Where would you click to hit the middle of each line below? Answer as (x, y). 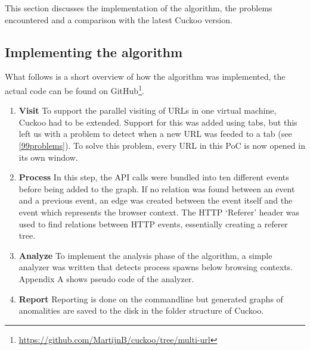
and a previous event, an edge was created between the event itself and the (156, 200)
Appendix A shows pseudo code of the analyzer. (106, 278)
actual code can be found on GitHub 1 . (75, 89)
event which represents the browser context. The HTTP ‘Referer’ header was (159, 212)
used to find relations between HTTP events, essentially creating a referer (153, 224)
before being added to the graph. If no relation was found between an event (157, 188)
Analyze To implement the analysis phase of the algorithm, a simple (145, 255)
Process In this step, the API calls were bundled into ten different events (154, 177)
